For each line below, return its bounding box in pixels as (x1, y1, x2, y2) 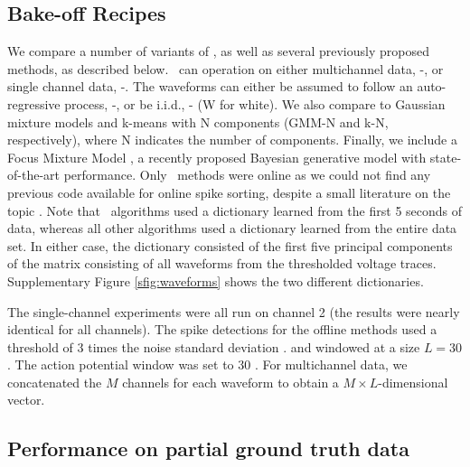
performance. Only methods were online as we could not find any (63, 165, 431, 184)
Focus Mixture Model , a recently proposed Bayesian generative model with (7, 147, 427, 166)
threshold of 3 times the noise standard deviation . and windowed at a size (7, 337, 420, 356)
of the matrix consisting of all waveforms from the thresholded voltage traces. (7, 254, 437, 273)
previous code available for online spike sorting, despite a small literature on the (7, 182, 451, 201)
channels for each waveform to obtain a (122, 372, 339, 391)
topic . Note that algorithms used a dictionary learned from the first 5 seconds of (7, 201, 463, 219)
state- (429, 147, 462, 166)
